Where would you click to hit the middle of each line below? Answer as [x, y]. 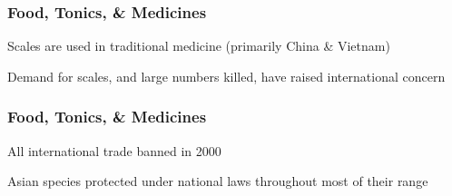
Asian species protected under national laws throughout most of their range [218, 181]
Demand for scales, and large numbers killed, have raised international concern [226, 76]
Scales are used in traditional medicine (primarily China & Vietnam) [199, 46]
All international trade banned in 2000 [114, 150]
